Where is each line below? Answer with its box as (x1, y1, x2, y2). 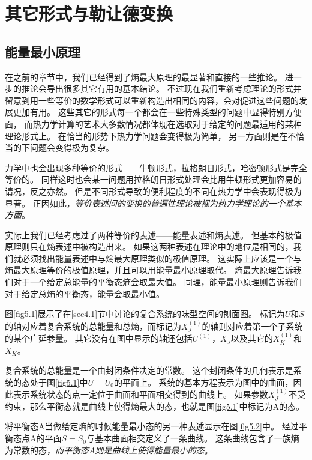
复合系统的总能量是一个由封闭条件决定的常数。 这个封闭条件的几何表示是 (5, 364, 293, 377)
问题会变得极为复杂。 (29, 141, 114, 154)
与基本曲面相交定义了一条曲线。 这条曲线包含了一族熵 (86, 432, 299, 444)
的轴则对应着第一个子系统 (202, 319, 303, 332)
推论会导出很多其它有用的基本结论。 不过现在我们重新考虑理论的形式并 (21, 82, 302, 95)
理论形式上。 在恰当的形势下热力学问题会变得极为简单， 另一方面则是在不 (5, 129, 296, 142)
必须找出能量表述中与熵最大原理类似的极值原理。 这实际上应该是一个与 (21, 252, 302, 264)
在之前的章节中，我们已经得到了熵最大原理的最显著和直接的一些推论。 (5, 70, 282, 83)
